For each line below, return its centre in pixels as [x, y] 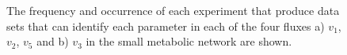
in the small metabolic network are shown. [189, 41]
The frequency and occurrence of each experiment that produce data [173, 10]
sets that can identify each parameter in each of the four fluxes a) [166, 26]
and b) [53, 41]
